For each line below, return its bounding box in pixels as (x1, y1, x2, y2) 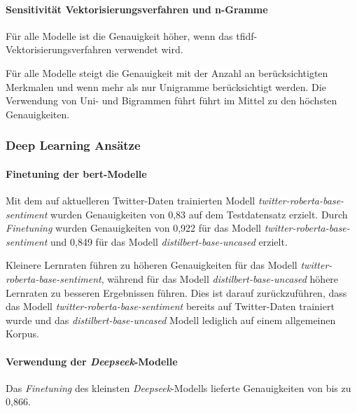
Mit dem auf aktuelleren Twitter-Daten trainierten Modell (6, 193, 255, 207)
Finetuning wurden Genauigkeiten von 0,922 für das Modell (6, 220, 261, 235)
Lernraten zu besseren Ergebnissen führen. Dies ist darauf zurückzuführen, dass (6, 285, 347, 300)
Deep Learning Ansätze (6, 136, 141, 154)
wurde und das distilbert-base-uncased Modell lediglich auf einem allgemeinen (6, 312, 336, 327)
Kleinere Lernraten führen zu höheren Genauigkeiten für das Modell (6, 258, 297, 272)
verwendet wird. (114, 42, 183, 57)
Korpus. (6, 326, 39, 341)
